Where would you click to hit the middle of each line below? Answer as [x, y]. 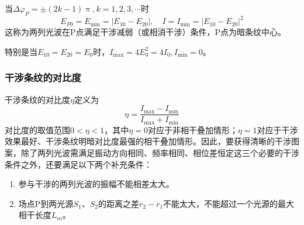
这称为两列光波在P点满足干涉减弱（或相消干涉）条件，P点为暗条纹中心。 [146, 32]
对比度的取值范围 [37, 129]
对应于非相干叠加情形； [193, 129]
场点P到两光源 [46, 203]
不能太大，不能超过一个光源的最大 [229, 203]
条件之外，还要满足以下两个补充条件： [78, 164]
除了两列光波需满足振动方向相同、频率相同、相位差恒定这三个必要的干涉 [160, 153]
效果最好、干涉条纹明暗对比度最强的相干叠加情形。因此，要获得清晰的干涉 [148, 141]
